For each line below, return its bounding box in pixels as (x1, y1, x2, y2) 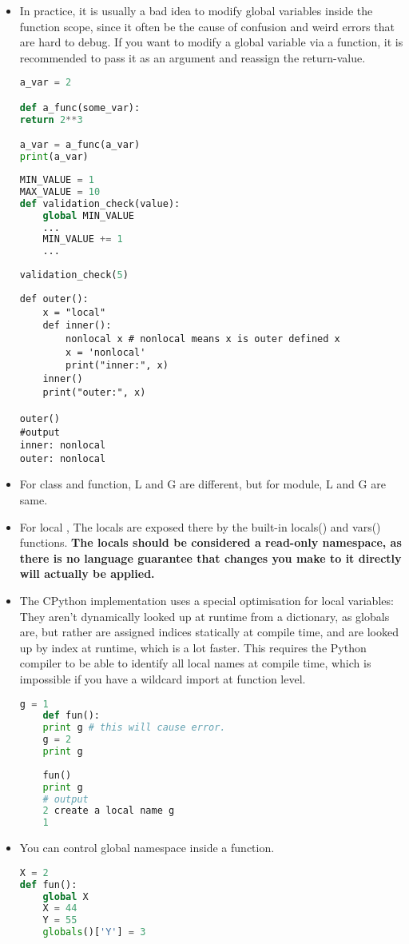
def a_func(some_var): (19, 102, 141, 114)
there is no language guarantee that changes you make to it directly (19, 549, 402, 566)
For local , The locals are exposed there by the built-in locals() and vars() (19, 518, 381, 535)
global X (42, 890, 89, 902)
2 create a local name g (42, 805, 175, 817)
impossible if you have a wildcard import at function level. (19, 671, 306, 687)
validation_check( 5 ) (19, 269, 129, 281)
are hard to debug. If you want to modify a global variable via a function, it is (19, 34, 403, 50)
